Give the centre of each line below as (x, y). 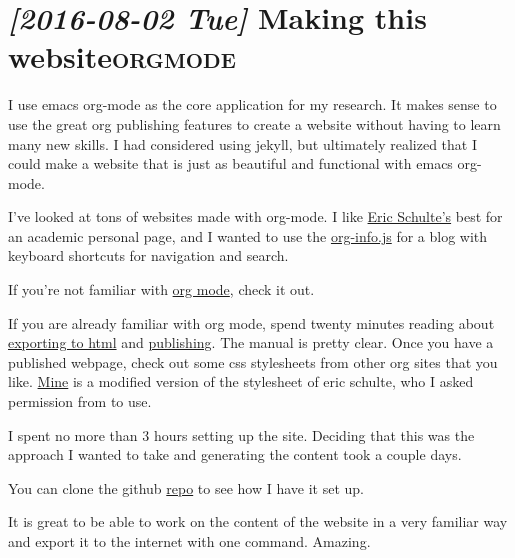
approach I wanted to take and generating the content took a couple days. (235, 454)
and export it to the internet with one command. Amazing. (189, 541)
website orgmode (122, 56)
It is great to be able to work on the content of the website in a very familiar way (258, 521)
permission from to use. (80, 401)
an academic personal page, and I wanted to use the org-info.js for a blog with (248, 235)
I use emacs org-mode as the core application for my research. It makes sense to (252, 104)
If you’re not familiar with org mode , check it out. (161, 289)
